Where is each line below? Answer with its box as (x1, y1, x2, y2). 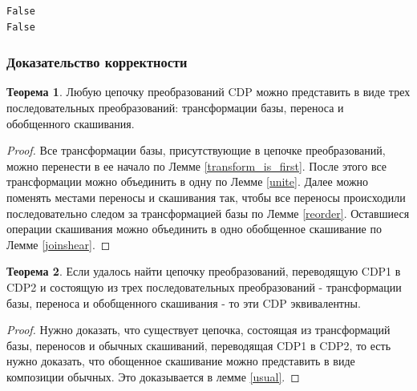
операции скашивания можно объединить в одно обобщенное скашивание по (6, 220, 382, 237)
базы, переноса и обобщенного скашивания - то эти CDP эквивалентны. (6, 294, 361, 311)
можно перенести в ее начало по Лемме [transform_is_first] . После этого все (6, 157, 387, 174)
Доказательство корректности (6, 52, 188, 72)
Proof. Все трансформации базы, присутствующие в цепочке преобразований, (6, 142, 386, 159)
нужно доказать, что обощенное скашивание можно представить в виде (6, 353, 355, 369)
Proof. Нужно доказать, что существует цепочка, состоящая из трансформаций (6, 321, 391, 338)
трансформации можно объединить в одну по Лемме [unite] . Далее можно (6, 173, 369, 190)
